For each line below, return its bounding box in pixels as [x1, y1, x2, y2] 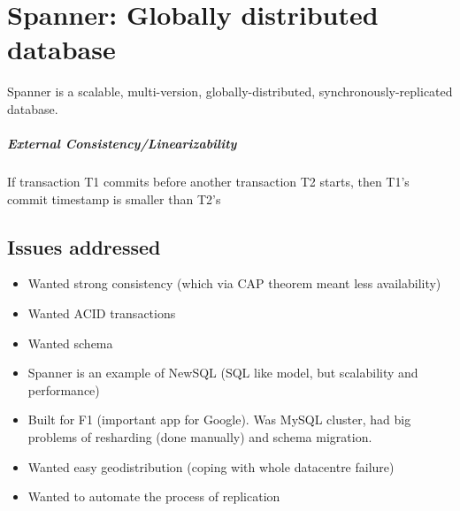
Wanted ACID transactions [27, 304, 176, 323]
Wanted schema [27, 333, 113, 352]
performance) [27, 380, 100, 399]
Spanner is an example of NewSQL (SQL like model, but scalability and [27, 363, 418, 382]
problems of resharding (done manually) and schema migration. [27, 428, 372, 446]
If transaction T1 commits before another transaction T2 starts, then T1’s [7, 172, 410, 191]
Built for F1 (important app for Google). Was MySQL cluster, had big [27, 410, 411, 429]
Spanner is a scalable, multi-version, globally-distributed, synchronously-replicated [7, 82, 453, 101]
